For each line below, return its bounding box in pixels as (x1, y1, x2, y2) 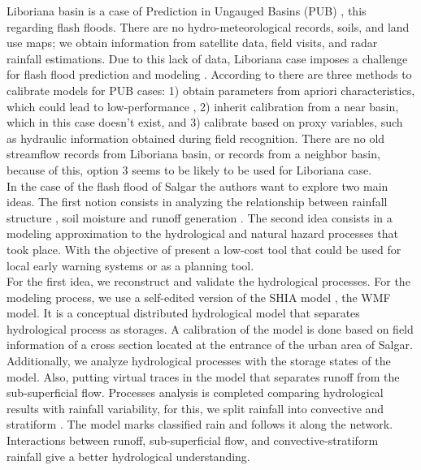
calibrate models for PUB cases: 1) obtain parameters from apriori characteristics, (7, 81, 415, 98)
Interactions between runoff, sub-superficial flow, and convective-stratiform (7, 432, 379, 449)
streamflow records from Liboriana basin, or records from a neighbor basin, (7, 145, 380, 162)
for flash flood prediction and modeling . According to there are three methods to (7, 66, 412, 83)
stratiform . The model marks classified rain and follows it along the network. (7, 416, 393, 433)
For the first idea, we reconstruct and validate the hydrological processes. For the (7, 273, 410, 290)
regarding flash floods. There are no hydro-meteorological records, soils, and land (7, 18, 410, 35)
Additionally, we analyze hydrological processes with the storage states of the (7, 352, 391, 369)
